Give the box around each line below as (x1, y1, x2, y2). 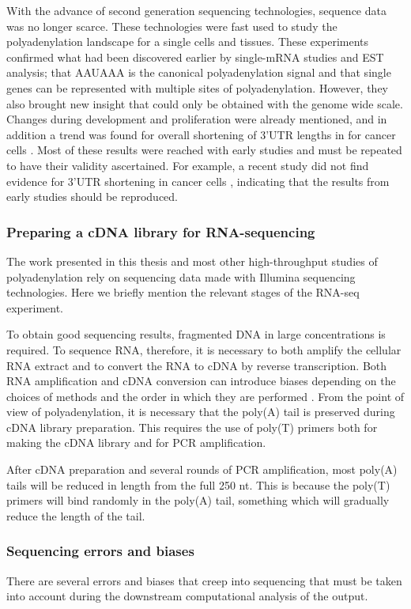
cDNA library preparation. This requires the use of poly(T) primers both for (6, 418, 378, 435)
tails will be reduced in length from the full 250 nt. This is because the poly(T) (6, 476, 390, 493)
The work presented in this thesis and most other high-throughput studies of (6, 252, 378, 269)
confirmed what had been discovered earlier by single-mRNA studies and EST (6, 48, 384, 65)
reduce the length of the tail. (6, 507, 145, 524)
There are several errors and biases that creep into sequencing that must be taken (6, 572, 402, 588)
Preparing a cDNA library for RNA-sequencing (6, 221, 315, 241)
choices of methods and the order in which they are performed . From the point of (6, 388, 405, 404)
